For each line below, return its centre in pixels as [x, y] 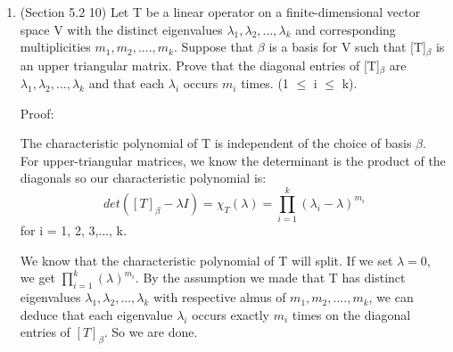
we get [38, 278]
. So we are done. [151, 332]
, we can [391, 297]
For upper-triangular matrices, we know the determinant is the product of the [233, 160]
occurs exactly [231, 314]
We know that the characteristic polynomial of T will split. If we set [206, 260]
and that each [127, 83]
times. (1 [265, 83]
